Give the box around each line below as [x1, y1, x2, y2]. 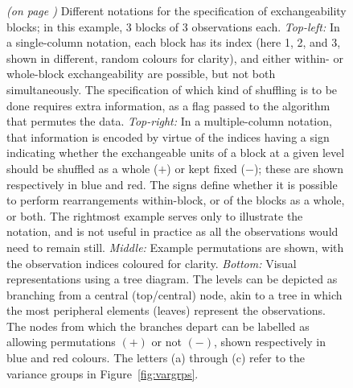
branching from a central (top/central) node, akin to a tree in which [6, 286, 343, 303]
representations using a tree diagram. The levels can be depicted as [6, 270, 338, 287]
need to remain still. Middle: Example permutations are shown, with [6, 238, 344, 255]
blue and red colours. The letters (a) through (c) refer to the [6, 349, 305, 366]
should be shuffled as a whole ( [6, 159, 158, 176]
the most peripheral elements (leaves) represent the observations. [6, 302, 326, 319]
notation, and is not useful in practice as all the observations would [6, 223, 339, 240]
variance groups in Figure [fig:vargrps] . [6, 365, 199, 382]
